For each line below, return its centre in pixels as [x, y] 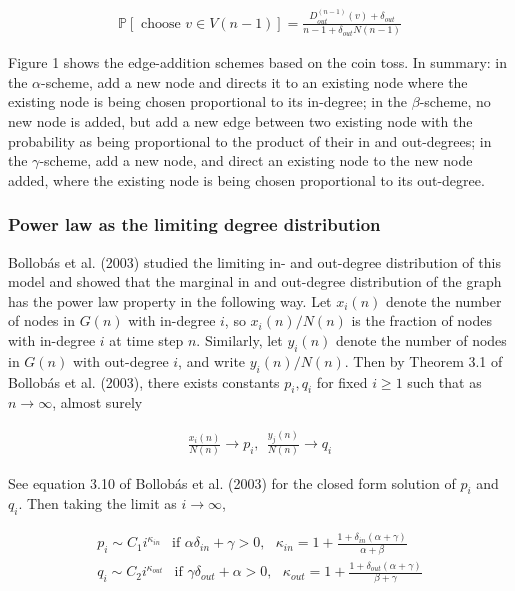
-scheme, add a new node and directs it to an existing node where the [254, 81]
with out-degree [120, 360]
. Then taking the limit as [97, 503]
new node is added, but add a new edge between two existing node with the [240, 121]
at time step [146, 339]
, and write [212, 360]
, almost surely [97, 402]
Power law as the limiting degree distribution [194, 224]
